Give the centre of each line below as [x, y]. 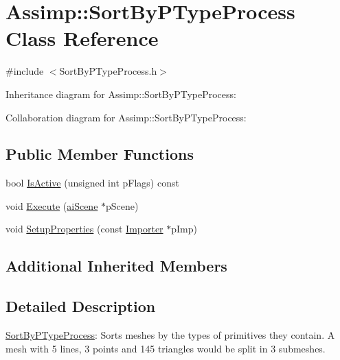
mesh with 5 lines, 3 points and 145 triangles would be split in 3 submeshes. [166, 348]
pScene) [122, 205]
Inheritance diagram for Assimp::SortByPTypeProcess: [121, 94]
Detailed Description [81, 306]
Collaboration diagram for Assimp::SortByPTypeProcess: [126, 117]
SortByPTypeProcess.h [108, 71]
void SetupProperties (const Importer [84, 229]
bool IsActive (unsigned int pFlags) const [92, 183]
